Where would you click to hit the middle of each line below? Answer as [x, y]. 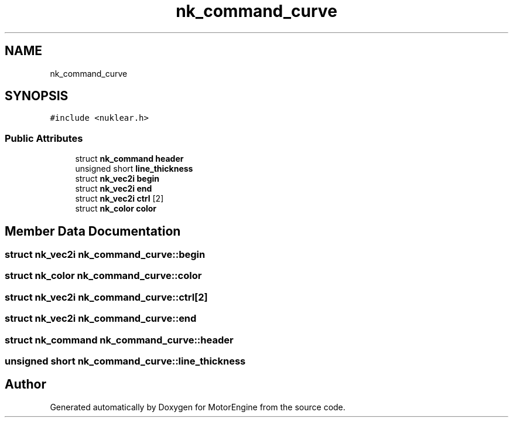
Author [25, 384]
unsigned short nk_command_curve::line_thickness [125, 361]
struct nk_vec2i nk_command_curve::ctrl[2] [106, 297]
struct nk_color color [116, 209]
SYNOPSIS [37, 96]
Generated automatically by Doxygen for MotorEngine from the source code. [198, 407]
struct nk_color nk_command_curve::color [103, 276]
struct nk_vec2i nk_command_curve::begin [105, 255]
